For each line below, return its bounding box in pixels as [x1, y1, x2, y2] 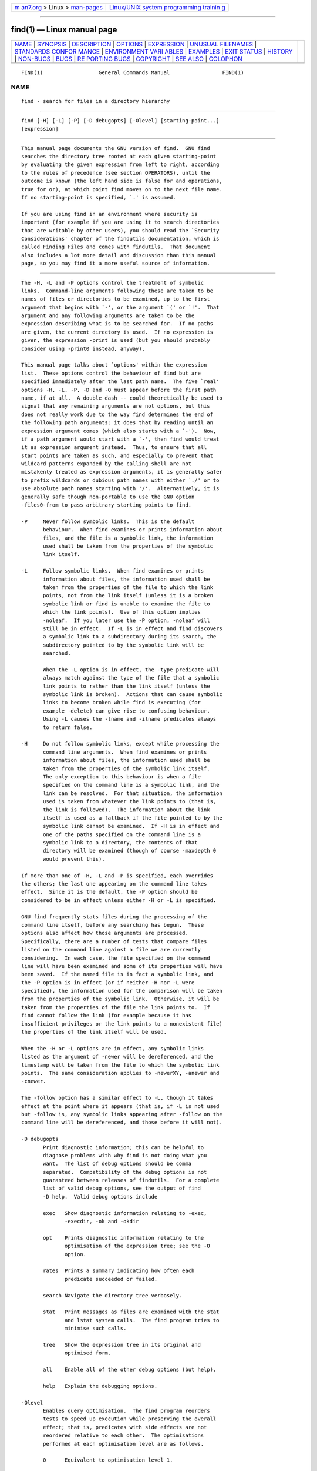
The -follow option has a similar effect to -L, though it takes [21, 1094, 214, 1101]
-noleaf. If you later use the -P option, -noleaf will [43, 617, 211, 624]
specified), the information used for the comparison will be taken [21, 987, 222, 994]
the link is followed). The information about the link [43, 806, 211, 813]
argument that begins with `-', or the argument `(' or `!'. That [21, 304, 220, 311]
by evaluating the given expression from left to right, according [21, 161, 220, 168]
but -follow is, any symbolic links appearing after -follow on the [21, 1111, 222, 1117]
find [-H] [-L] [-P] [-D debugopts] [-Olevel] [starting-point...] [21, 117, 220, 124]
